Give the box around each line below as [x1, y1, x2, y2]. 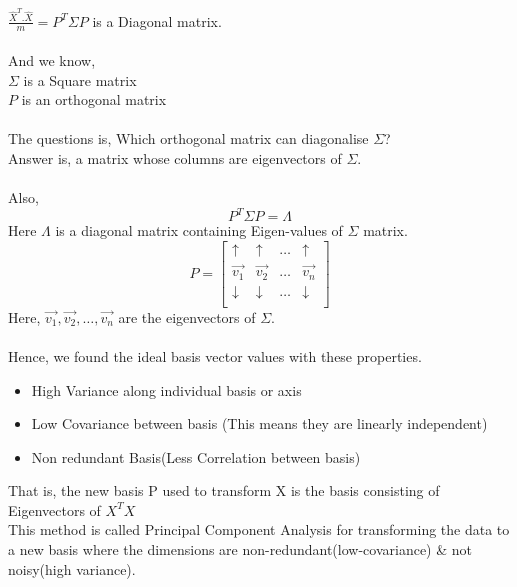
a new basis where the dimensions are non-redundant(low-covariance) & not [8, 539, 473, 560]
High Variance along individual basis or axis [31, 379, 302, 400]
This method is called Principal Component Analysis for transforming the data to [8, 519, 510, 540]
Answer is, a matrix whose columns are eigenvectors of [8, 148, 342, 169]
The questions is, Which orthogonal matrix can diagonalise [8, 128, 369, 149]
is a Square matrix [23, 69, 137, 90]
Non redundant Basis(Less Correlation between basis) [31, 446, 361, 467]
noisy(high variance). [8, 558, 136, 579]
